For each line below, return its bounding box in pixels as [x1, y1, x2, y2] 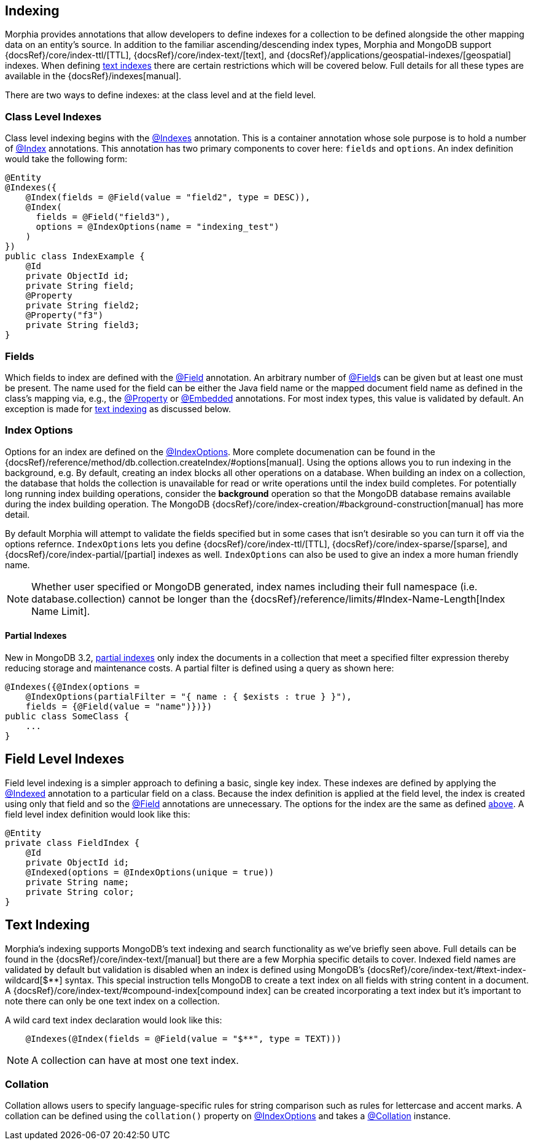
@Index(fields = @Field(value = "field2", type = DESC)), [25, 192, 311, 203]
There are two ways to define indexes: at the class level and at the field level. [5, 90, 316, 101]
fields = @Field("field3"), [36, 212, 171, 222]
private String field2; [25, 300, 140, 311]
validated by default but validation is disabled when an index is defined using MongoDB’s [5, 964, 365, 975]
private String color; [25, 886, 134, 897]
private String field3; [25, 320, 140, 330]
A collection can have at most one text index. [31, 1053, 239, 1066]
